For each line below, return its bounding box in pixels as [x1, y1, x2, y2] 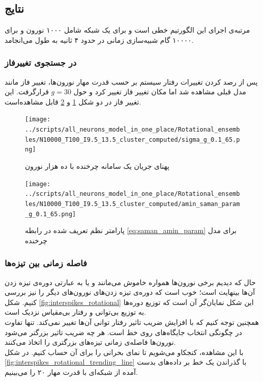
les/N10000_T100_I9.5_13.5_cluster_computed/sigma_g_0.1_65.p [25, 136, 240, 143]
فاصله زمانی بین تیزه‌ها [5, 257, 87, 269]
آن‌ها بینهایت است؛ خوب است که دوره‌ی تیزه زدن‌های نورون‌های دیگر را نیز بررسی [5, 287, 255, 297]
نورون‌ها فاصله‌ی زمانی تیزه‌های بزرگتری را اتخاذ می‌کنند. [5, 337, 176, 347]
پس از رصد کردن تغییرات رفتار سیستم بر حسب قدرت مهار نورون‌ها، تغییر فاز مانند [5, 76, 258, 87]
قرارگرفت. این [5, 86, 49, 97]
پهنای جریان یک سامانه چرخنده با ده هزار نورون [25, 161, 169, 171]
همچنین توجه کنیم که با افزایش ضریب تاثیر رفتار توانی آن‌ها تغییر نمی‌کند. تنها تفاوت [5, 317, 259, 327]
